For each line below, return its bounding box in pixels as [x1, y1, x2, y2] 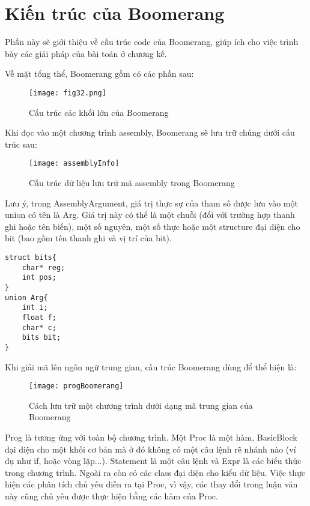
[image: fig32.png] [29, 88, 106, 97]
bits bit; [22, 333, 61, 342]
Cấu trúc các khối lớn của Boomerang [29, 106, 169, 118]
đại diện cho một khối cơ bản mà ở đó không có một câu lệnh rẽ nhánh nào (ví [5, 442, 296, 455]
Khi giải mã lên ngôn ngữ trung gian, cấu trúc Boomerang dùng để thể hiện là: [5, 360, 297, 373]
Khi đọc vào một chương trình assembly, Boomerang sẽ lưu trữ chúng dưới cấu [5, 126, 295, 139]
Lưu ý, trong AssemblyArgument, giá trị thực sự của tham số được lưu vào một [5, 196, 298, 209]
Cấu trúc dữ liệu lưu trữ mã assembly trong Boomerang [29, 176, 235, 188]
